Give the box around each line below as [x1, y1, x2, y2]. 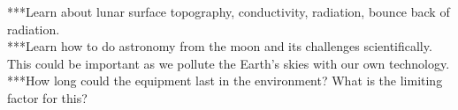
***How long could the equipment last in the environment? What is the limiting [7, 71, 443, 90]
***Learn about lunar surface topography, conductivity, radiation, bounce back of [7, 3, 450, 20]
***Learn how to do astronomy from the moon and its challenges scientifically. [7, 37, 432, 55]
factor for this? [7, 88, 88, 106]
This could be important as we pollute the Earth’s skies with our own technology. [7, 54, 450, 72]
